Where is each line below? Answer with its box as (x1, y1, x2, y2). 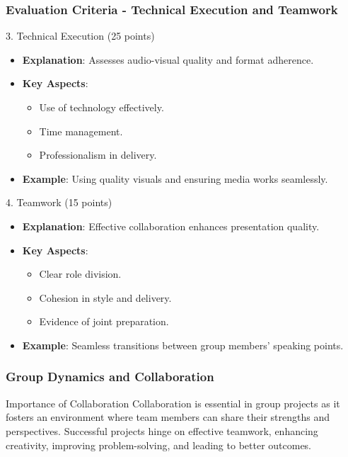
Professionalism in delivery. (39, 147, 157, 162)
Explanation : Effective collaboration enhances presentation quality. (22, 218, 320, 233)
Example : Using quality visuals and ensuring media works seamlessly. (22, 171, 328, 186)
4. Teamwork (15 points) (6, 195, 112, 210)
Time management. (39, 123, 123, 138)
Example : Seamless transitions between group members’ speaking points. (22, 337, 344, 352)
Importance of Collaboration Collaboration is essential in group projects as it (6, 395, 340, 410)
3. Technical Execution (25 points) (6, 28, 155, 43)
